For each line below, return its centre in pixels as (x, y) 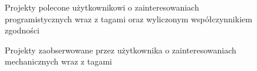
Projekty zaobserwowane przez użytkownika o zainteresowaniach (121, 50)
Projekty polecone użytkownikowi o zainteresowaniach (102, 7)
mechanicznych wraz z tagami (58, 61)
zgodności (22, 30)
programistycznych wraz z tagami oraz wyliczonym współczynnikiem (128, 18)
